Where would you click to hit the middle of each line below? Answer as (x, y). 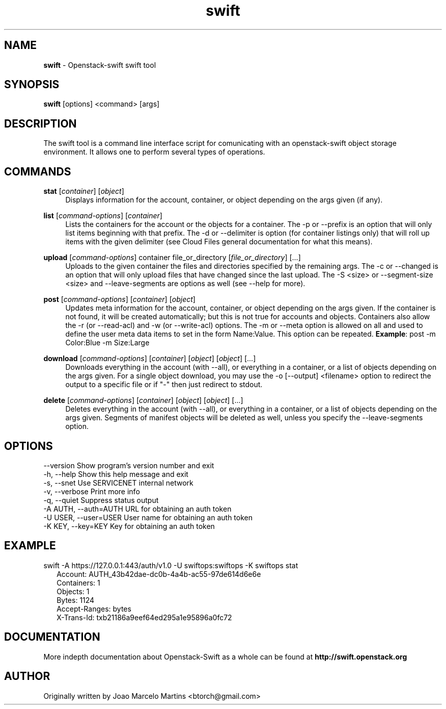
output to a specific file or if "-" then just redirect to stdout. (164, 385)
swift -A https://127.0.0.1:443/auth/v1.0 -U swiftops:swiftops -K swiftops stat (171, 565)
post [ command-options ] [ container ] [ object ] (119, 299)
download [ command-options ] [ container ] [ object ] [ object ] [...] (150, 359)
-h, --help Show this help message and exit (116, 474)
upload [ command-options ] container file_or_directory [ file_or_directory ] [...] (172, 258)
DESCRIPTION (40, 123)
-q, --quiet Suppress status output (101, 500)
